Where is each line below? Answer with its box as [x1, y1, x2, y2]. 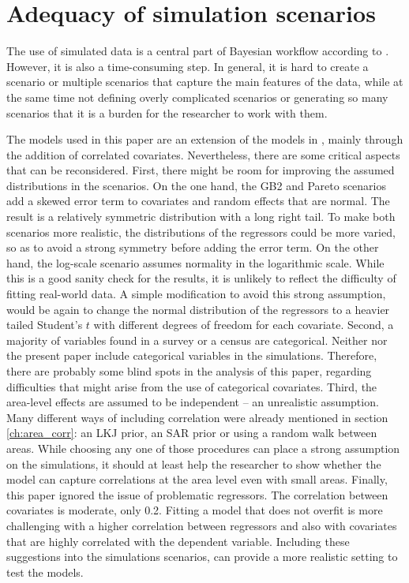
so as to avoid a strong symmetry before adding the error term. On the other [6, 239, 379, 256]
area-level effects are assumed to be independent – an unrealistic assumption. [6, 394, 379, 410]
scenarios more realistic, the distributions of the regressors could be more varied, [6, 223, 396, 240]
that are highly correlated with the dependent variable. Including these [6, 533, 350, 549]
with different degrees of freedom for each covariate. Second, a [93, 316, 394, 333]
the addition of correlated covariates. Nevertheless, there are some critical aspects [6, 146, 400, 163]
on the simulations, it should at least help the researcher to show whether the [6, 455, 381, 472]
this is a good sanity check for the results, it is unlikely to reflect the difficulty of [6, 270, 396, 286]
